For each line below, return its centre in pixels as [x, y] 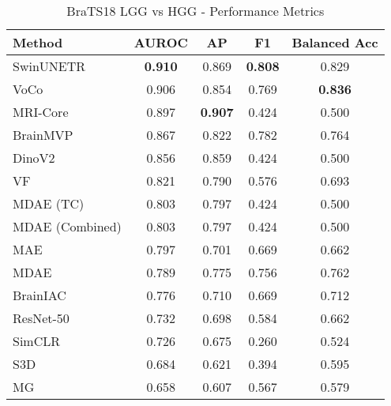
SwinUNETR [49, 66]
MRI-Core [41, 112]
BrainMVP [43, 135]
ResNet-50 [41, 318]
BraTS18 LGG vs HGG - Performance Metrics [195, 11]
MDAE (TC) [49, 203]
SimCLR [37, 341]
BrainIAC [39, 295]
